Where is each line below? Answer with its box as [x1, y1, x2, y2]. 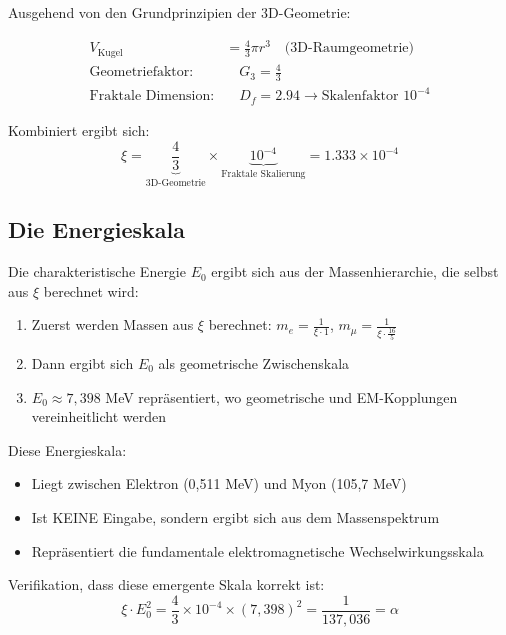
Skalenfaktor [321, 89, 399, 104]
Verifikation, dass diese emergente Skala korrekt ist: [8, 574, 325, 595]
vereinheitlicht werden [31, 406, 167, 427]
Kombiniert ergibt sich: [8, 119, 150, 140]
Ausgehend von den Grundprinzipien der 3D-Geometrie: [8, 2, 351, 22]
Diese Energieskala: [8, 439, 127, 460]
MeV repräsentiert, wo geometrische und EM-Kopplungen [105, 386, 458, 407]
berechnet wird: [43, 280, 139, 301]
